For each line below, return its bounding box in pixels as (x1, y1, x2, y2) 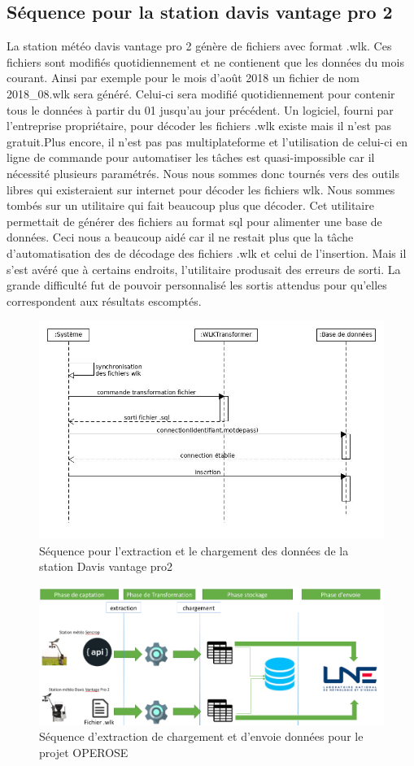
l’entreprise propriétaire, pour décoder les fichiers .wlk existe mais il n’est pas (7, 117, 391, 134)
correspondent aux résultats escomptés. (7, 292, 202, 309)
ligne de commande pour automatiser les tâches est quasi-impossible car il (7, 149, 375, 166)
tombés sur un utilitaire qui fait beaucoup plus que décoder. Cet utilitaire (7, 197, 374, 214)
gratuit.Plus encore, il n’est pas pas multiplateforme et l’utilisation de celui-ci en (7, 133, 408, 150)
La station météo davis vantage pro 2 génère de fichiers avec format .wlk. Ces (7, 37, 392, 54)
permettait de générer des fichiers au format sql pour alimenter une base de (7, 212, 382, 229)
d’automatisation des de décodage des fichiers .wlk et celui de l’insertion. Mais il (7, 244, 407, 261)
